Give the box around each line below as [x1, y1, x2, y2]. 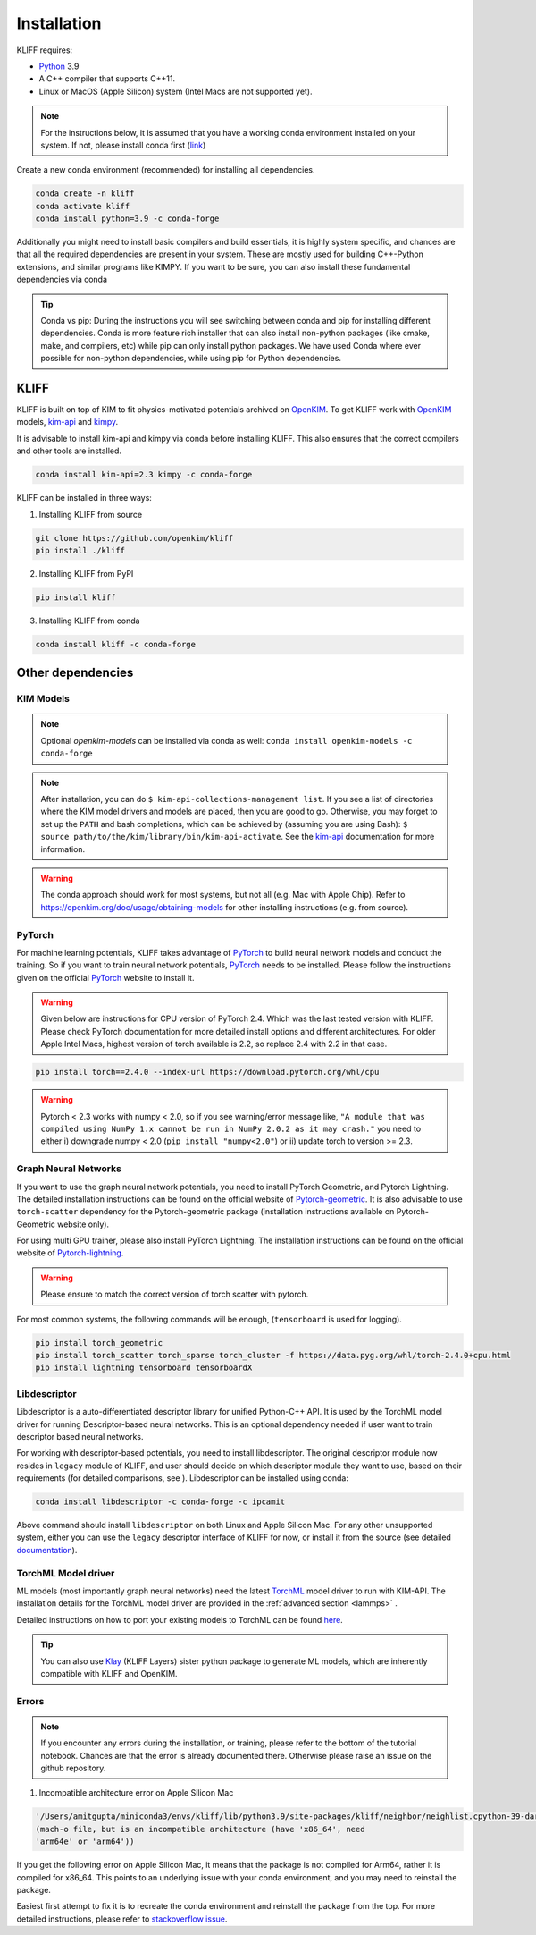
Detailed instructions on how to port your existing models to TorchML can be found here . [16, 1614, 343, 1625]
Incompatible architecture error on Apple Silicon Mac [38, 1787, 234, 1798]
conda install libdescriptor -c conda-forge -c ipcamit [35, 1497, 286, 1507]
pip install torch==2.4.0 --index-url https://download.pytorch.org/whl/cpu [35, 1067, 380, 1077]
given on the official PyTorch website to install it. [16, 972, 195, 983]
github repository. [40, 1762, 106, 1774]
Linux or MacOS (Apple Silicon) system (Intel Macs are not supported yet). [38, 86, 313, 97]
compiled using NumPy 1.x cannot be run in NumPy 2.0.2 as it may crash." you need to [40, 1123, 422, 1134]
